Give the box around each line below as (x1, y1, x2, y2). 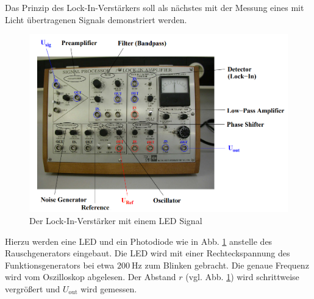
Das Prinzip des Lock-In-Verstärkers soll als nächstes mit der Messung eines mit (5, 1, 304, 13)
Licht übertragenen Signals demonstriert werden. (5, 13, 187, 26)
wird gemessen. (80, 282, 137, 295)
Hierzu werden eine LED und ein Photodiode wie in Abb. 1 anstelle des (5, 234, 273, 247)
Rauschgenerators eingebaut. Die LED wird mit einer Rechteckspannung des (5, 247, 290, 259)
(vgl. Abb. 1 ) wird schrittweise (185, 270, 299, 283)
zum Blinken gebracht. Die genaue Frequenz (145, 258, 309, 271)
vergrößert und (5, 282, 60, 295)
